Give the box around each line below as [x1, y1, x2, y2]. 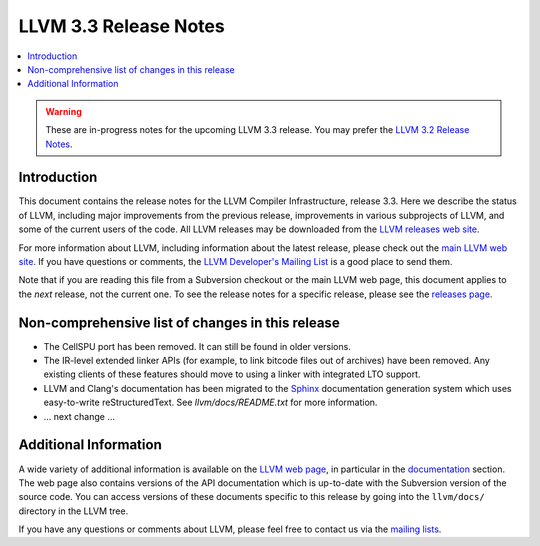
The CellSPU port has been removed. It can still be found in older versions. [43, 340, 352, 352]
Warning [45, 105, 82, 117]
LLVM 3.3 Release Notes [18, 15, 225, 37]
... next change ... [43, 410, 115, 422]
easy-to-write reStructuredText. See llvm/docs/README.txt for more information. [43, 396, 378, 409]
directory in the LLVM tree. [18, 505, 129, 517]
